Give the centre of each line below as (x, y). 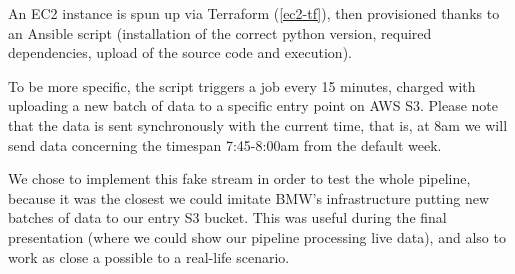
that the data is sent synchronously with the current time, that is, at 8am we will (258, 124)
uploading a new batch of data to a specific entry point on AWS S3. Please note (253, 105)
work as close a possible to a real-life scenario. (149, 256)
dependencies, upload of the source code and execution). (180, 52)
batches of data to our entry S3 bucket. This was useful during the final (227, 217)
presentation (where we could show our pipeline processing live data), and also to (257, 236)
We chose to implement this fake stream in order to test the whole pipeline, (239, 178)
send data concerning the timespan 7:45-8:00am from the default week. (225, 144)
